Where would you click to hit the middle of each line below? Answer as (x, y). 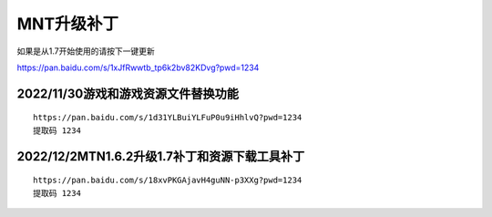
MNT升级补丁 (68, 24)
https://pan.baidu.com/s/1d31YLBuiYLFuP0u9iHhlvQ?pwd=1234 (168, 118)
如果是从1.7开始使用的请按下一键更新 (86, 51)
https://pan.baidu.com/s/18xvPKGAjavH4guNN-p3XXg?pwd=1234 (168, 181)
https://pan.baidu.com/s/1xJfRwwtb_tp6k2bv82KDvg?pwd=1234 (138, 67)
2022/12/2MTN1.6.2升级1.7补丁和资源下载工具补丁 (161, 156)
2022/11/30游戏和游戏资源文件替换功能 (128, 93)
